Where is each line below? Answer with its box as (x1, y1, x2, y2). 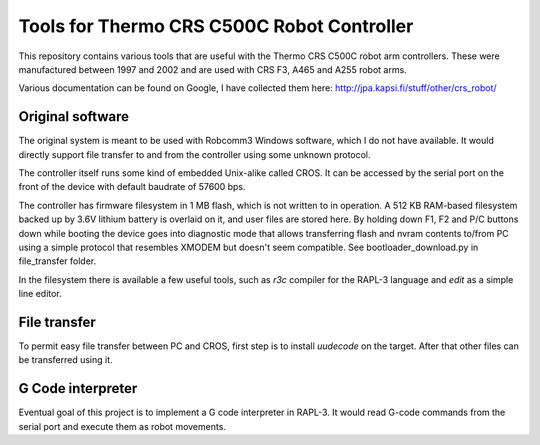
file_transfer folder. (18, 255, 97, 267)
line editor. (18, 288, 62, 300)
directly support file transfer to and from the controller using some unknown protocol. (18, 148, 371, 160)
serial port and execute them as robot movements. (18, 420, 227, 432)
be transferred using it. (18, 354, 114, 366)
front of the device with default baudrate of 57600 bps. (18, 181, 246, 193)
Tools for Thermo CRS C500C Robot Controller (18, 15, 414, 37)
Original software (18, 108, 130, 125)
